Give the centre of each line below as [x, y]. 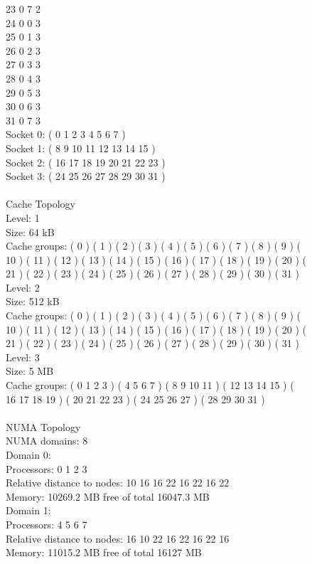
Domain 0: [28, 454]
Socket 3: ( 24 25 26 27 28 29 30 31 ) [86, 176]
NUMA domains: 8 [47, 441]
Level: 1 [23, 217]
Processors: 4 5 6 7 [47, 524]
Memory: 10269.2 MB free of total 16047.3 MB [108, 496]
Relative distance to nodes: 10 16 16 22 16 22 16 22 [118, 483]
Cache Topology [41, 204]
